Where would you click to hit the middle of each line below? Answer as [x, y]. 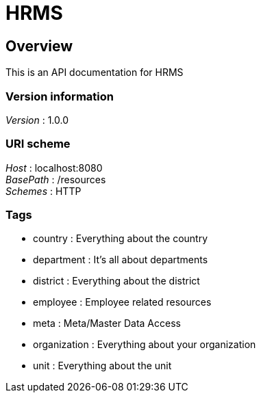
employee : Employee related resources [122, 302]
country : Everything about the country [121, 239]
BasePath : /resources [56, 179]
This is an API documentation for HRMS [95, 72]
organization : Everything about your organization [145, 345]
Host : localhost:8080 [54, 168]
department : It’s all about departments [121, 260]
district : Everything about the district [116, 281]
